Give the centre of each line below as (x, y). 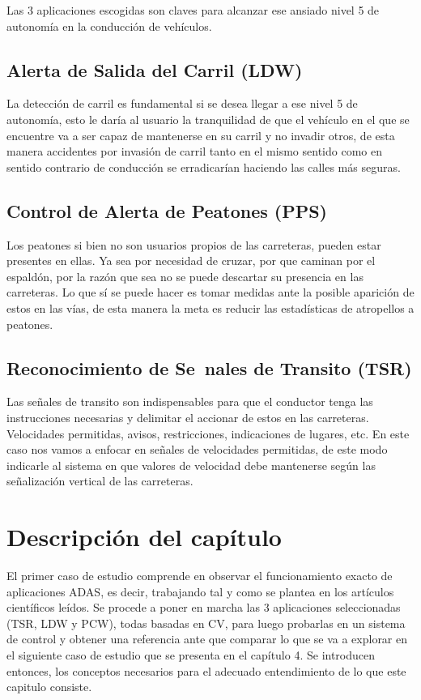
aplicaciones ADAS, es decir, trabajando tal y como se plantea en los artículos (200, 591)
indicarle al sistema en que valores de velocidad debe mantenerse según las (191, 465)
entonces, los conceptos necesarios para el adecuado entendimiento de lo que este (206, 670)
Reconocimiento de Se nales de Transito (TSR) (209, 367)
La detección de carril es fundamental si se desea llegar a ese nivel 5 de (182, 103)
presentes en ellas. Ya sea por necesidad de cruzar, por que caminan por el (191, 260)
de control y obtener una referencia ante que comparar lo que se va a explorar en (207, 639)
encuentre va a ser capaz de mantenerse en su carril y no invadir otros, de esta (201, 135)
